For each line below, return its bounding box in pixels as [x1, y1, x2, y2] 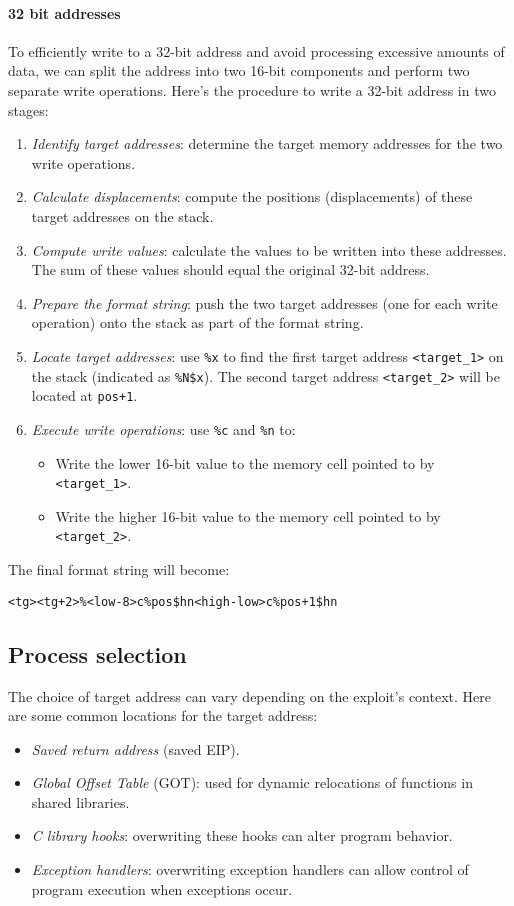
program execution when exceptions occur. [31, 878, 293, 899]
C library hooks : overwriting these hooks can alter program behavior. [31, 825, 453, 846]
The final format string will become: [8, 559, 230, 580]
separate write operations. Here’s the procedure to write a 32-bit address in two [8, 79, 496, 100]
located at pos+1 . [31, 385, 138, 406]
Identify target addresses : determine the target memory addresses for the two [31, 133, 503, 154]
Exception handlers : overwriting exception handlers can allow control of [31, 859, 469, 880]
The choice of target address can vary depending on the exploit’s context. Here [8, 685, 491, 706]
